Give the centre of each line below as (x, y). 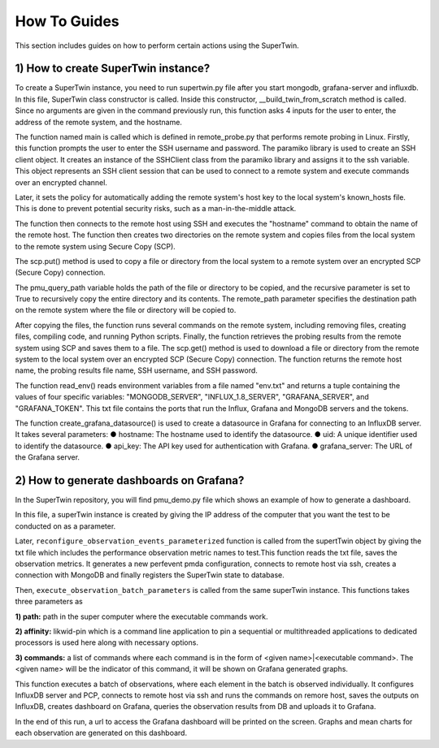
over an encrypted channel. (61, 182)
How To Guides (67, 21)
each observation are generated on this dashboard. (101, 733)
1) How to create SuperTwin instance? (113, 69)
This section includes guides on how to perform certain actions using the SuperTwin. (157, 45)
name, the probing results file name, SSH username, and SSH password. (136, 370)
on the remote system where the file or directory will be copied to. (126, 310)
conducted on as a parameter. (65, 526)
